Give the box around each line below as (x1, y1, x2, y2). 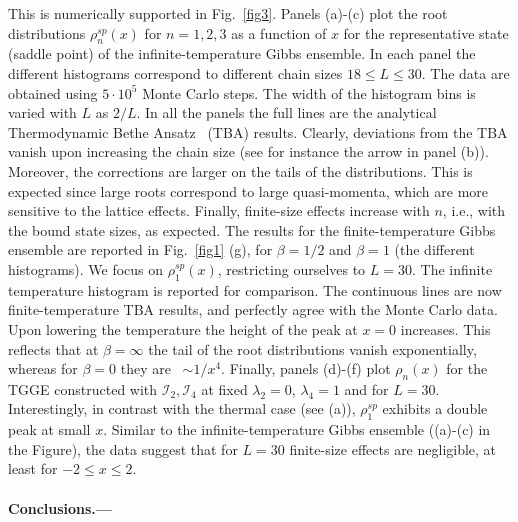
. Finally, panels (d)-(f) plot (221, 358, 391, 379)
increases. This (400, 318, 491, 339)
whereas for (8, 358, 78, 379)
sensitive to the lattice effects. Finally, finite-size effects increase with (8, 200, 430, 221)
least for (8, 458, 58, 479)
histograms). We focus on (8, 258, 164, 279)
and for (344, 378, 389, 399)
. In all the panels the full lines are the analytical (136, 102, 437, 123)
